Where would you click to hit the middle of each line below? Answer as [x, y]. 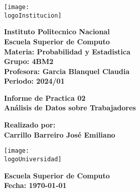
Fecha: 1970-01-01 [35, 185]
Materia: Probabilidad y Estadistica [67, 51]
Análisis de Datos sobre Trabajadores [70, 108]
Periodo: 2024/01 [34, 81]
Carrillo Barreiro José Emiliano [60, 134]
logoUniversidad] [33, 159]
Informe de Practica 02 [45, 98]
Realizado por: [30, 125]
